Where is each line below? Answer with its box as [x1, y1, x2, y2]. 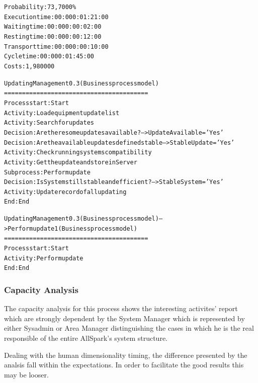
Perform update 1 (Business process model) [8, 225, 137, 232]
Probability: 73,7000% [4, 4, 76, 11]
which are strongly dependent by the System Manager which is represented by [4, 313, 245, 323]
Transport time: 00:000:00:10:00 [4, 43, 109, 50]
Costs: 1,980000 [4, 62, 55, 70]
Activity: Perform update [4, 254, 83, 262]
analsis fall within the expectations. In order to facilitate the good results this [4, 359, 244, 370]
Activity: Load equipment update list [4, 109, 120, 117]
